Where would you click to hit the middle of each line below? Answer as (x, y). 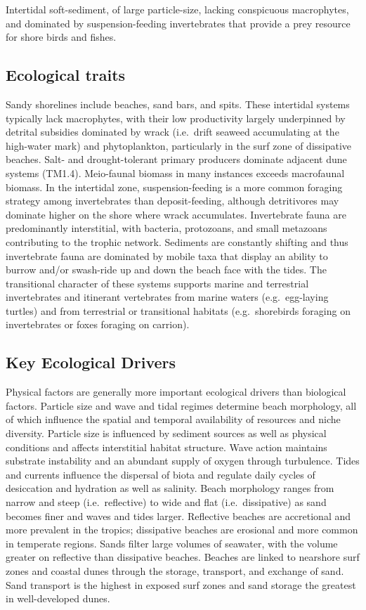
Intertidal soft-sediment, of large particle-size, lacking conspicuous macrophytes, (177, 9)
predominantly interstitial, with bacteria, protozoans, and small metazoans (166, 228)
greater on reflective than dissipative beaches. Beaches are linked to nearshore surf (183, 557)
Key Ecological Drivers (91, 362)
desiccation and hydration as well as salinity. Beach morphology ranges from (170, 488)
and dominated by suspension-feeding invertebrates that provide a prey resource (178, 23)
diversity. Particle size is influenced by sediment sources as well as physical (166, 433)
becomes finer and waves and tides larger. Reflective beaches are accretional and (178, 515)
